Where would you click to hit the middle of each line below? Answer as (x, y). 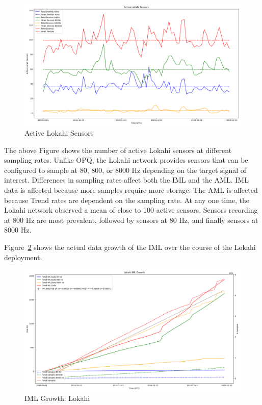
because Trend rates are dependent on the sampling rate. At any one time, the (127, 200)
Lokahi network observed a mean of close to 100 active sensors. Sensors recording (131, 210)
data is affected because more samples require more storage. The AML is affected (131, 190)
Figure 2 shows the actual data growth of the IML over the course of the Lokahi (130, 247)
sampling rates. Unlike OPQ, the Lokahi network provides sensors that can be (126, 160)
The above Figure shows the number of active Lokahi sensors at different (118, 150)
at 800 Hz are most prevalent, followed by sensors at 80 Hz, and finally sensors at (131, 220)
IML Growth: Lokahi (57, 398)
